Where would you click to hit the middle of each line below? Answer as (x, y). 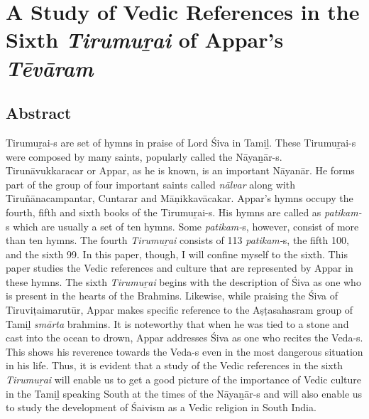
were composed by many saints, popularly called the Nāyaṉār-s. (144, 156)
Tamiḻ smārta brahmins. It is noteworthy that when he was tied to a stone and (177, 323)
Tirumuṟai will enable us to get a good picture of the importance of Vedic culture (183, 380)
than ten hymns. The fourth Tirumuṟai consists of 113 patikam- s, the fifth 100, (177, 240)
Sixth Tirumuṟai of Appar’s (145, 40)
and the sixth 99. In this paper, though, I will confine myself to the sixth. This (177, 254)
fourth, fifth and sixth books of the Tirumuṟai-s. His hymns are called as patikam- (184, 212)
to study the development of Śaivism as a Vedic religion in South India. (161, 407)
